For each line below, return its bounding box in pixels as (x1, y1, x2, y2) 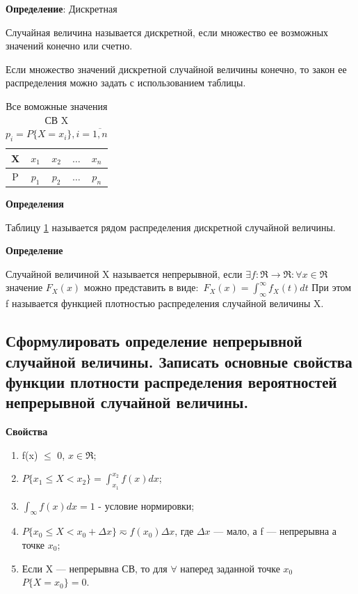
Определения (6, 196, 64, 211)
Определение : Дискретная (6, 1, 117, 15)
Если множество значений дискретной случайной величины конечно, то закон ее (6, 61, 347, 76)
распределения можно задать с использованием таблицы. (6, 75, 246, 90)
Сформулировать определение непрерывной (6, 330, 302, 352)
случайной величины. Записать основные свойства (6, 350, 352, 372)
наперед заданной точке (180, 561, 280, 575)
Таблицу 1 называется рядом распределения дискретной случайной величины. (6, 219, 336, 234)
